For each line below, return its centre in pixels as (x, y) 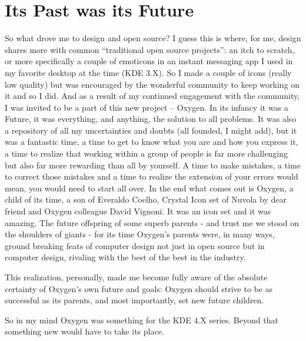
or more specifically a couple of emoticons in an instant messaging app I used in (149, 61)
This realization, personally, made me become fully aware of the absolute (136, 277)
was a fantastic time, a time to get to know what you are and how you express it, (152, 142)
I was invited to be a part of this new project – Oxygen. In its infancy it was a (147, 107)
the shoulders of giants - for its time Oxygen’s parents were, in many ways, (140, 234)
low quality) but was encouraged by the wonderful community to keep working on (152, 84)
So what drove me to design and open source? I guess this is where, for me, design (153, 38)
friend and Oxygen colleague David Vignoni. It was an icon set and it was (138, 211)
